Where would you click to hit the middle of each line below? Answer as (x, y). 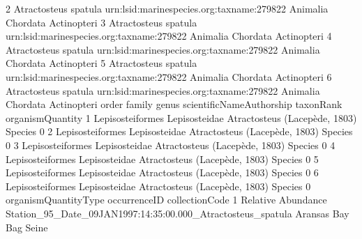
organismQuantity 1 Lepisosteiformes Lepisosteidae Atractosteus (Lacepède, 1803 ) (181, 117)
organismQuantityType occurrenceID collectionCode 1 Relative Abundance (166, 200)
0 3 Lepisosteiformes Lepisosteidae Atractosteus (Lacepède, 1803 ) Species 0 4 (171, 145)
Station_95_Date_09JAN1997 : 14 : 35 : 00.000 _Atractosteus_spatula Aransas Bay (178, 213)
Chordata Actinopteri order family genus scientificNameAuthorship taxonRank (174, 104)
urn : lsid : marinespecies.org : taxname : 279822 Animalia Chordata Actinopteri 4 (169, 36)
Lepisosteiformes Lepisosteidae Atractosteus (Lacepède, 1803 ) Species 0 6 (162, 172)
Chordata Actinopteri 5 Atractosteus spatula (101, 63)
